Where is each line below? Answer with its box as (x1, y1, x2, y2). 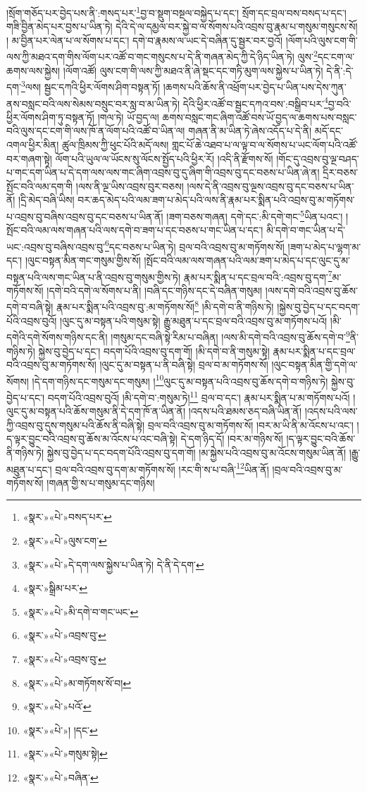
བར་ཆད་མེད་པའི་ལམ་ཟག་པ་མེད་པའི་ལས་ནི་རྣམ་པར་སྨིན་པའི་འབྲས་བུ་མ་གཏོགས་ (77, 192, 355, 207)
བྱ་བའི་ (328, 96, 352, 111)
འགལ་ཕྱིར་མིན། (6, 137, 59, 151)
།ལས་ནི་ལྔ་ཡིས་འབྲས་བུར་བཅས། (75, 178, 184, 193)
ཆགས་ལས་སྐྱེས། (6, 63, 61, 78)
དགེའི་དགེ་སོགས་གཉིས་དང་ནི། (6, 329, 108, 344)
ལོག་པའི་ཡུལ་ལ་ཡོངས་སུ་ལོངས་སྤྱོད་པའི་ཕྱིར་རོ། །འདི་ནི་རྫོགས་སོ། (55, 151, 273, 166)
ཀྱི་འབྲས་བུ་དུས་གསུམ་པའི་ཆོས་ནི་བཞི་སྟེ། (6, 417, 144, 432)
